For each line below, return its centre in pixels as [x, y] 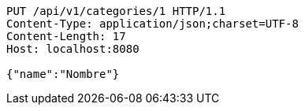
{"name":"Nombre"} [63, 74]
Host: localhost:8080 [73, 49]
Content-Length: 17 [66, 36]
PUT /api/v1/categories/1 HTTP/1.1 [116, 11]
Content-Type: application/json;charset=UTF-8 [152, 24]
